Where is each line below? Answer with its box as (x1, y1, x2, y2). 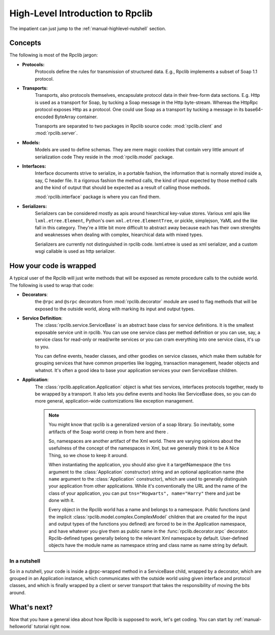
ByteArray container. (54, 114, 98, 120)
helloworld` (9, 623, 33, 629)
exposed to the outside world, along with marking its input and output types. (35, 306, 195, 312)
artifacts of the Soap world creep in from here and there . (48, 429, 169, 435)
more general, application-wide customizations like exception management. (35, 398, 194, 404)
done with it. (48, 497, 75, 504)
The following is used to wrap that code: (9, 282, 94, 288)
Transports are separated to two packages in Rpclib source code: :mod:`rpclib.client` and (35, 123, 222, 129)
